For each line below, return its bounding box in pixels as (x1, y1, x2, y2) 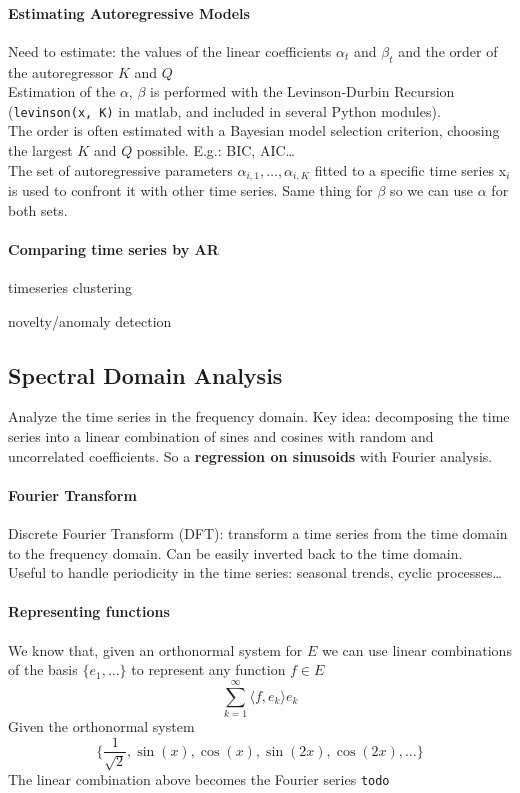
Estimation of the (8, 81, 116, 102)
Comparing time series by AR (8, 238, 219, 259)
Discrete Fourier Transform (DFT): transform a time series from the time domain (8, 523, 508, 544)
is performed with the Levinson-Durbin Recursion (150, 81, 455, 102)
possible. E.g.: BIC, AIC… (136, 140, 295, 161)
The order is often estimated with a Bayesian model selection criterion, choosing (8, 120, 500, 141)
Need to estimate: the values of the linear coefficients (8, 40, 332, 61)
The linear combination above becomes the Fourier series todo (8, 768, 390, 789)
